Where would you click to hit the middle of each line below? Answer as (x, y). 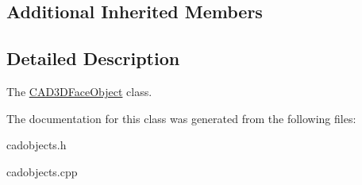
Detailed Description (93, 58)
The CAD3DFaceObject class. (79, 91)
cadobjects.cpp (42, 171)
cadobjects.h (37, 145)
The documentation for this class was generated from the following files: (181, 118)
